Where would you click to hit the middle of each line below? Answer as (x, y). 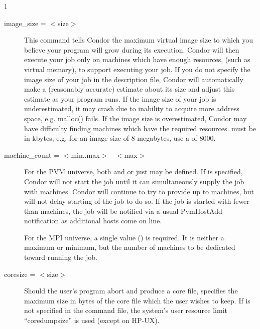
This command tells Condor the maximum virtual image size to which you (139, 40)
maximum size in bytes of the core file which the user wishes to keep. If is (137, 300)
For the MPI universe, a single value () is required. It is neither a (124, 237)
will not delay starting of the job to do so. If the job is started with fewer (137, 201)
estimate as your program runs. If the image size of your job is (120, 98)
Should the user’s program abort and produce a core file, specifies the (131, 291)
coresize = (20, 274)
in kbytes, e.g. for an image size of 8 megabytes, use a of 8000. (120, 138)
